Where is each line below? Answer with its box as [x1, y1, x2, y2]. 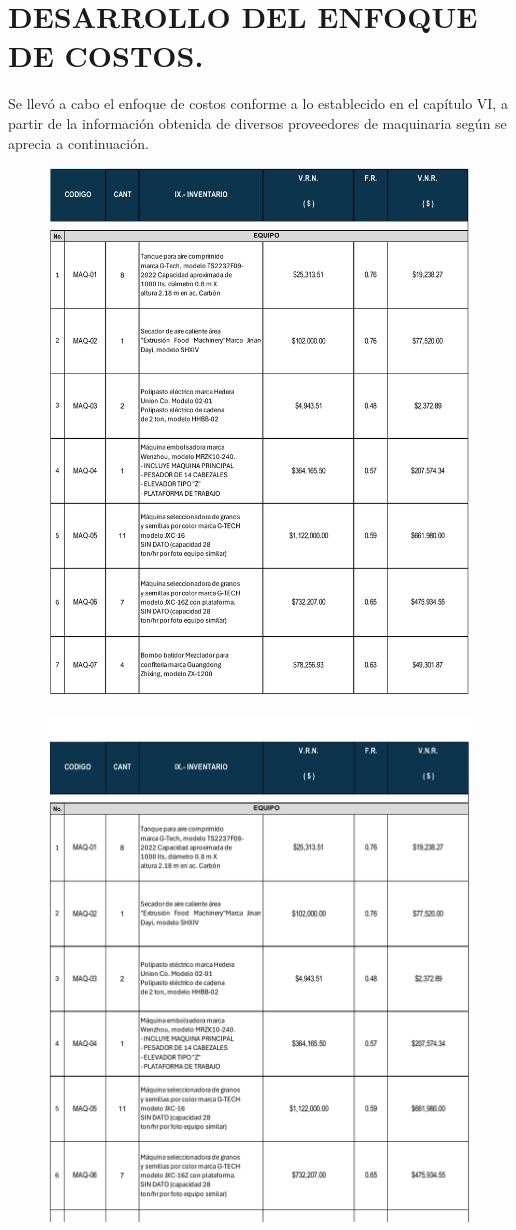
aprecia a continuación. [8, 132, 149, 153]
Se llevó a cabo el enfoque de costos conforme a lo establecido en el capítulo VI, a [8, 93, 508, 114]
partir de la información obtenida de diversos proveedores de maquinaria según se [8, 112, 507, 133]
